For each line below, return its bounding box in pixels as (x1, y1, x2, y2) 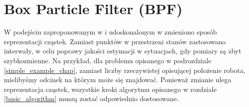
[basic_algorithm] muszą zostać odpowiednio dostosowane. (4, 93, 179, 104)
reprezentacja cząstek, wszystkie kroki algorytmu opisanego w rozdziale (4, 84, 217, 94)
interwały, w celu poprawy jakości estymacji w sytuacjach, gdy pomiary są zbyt (4, 46, 242, 56)
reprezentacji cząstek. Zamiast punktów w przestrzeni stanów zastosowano (4, 36, 226, 46)
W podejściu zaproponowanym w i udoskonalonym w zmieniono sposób (4, 27, 217, 37)
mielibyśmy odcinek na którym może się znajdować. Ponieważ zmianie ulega (4, 74, 231, 85)
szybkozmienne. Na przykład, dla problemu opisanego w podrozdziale (4, 55, 211, 65)
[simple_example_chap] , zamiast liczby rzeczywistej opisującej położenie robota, (4, 65, 246, 75)
